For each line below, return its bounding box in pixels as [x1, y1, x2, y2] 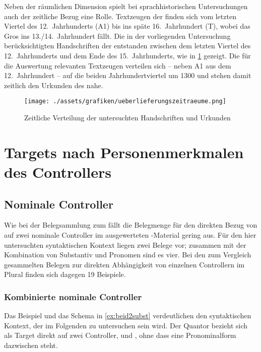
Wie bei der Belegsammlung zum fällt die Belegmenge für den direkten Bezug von [4, 220, 257, 230]
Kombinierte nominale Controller [4, 290, 142, 303]
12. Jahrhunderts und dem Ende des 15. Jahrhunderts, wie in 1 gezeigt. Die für [4, 50, 251, 60]
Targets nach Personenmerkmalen [4, 142, 244, 162]
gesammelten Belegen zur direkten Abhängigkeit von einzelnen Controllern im [4, 259, 245, 269]
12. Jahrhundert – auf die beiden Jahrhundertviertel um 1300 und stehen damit [4, 70, 251, 81]
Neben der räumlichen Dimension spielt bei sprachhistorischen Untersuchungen [4, 1, 248, 11]
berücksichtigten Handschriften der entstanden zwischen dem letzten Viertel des [4, 40, 251, 51]
